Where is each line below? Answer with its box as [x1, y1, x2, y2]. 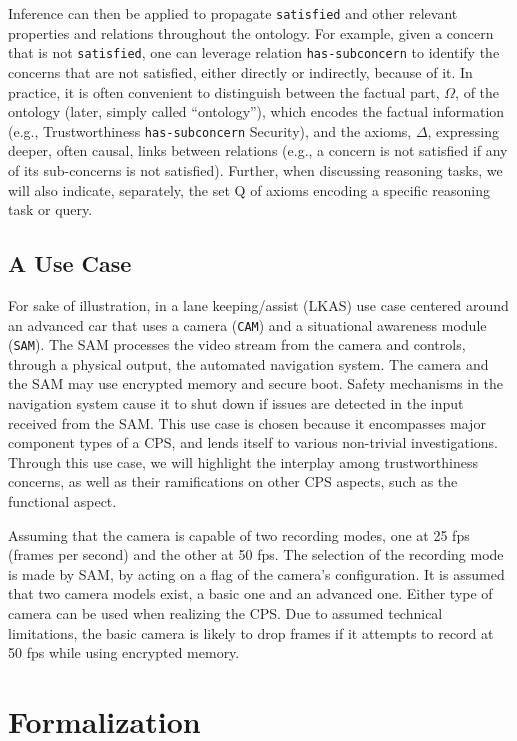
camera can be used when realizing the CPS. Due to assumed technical [8, 602, 443, 623]
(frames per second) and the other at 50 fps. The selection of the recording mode [8, 544, 504, 565]
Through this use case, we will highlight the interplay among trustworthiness [8, 451, 479, 472]
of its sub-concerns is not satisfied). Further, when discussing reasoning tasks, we [8, 159, 503, 180]
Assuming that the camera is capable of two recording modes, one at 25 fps [8, 524, 470, 545]
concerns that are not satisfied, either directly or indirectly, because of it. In [8, 61, 473, 82]
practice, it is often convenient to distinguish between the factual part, [8, 81, 440, 102]
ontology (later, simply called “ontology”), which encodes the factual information [8, 101, 505, 122]
